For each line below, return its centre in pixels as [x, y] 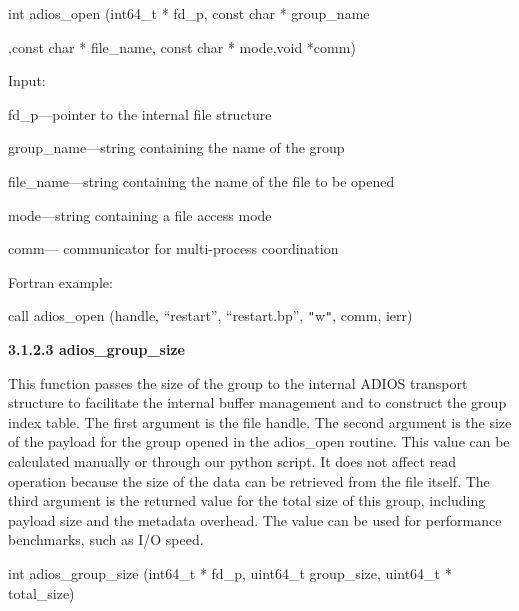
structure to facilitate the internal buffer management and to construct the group [257, 402]
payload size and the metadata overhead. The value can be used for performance [255, 519]
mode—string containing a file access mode [140, 214]
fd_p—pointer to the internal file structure [140, 113]
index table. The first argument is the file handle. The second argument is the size [260, 421]
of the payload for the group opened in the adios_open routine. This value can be [259, 441]
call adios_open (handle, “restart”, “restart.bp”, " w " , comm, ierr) [210, 315]
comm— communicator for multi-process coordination [173, 248]
